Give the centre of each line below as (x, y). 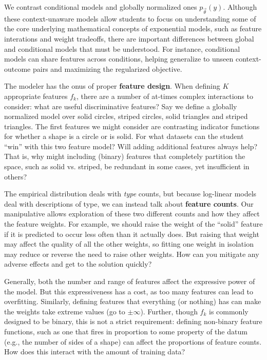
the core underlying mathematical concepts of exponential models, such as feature (133, 28)
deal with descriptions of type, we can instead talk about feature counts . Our (129, 203)
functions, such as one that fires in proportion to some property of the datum (126, 331)
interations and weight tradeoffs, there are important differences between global (129, 38)
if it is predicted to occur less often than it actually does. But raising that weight (132, 234)
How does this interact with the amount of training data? (95, 352)
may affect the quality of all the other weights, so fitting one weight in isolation (129, 244)
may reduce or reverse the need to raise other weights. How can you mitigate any (132, 254)
